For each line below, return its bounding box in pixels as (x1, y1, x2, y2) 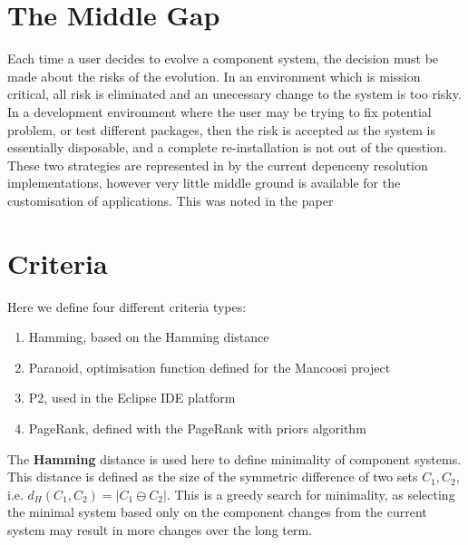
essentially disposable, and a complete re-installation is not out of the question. (7, 138, 447, 157)
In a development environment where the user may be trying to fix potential (7, 102, 432, 121)
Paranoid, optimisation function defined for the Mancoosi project (28, 357, 391, 376)
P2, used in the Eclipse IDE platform (28, 388, 236, 407)
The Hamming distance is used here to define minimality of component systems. (7, 449, 462, 468)
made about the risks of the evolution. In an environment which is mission (7, 66, 421, 85)
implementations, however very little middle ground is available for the (7, 173, 401, 192)
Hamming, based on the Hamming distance (28, 327, 269, 346)
